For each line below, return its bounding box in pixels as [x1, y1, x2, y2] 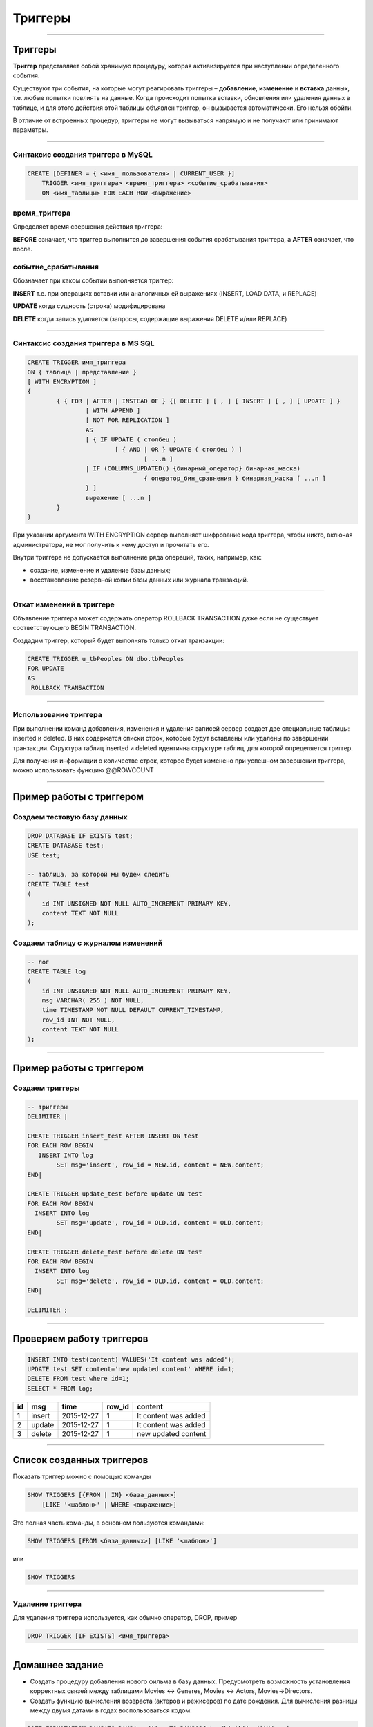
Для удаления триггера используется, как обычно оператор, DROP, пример [12, 1614, 238, 1622]
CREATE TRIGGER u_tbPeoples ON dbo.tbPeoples [27, 655, 184, 662]
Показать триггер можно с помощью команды [12, 1472, 151, 1481]
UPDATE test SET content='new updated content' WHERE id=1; [27, 1365, 236, 1373]
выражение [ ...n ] [85, 494, 152, 502]
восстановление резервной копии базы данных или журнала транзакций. [30, 575, 249, 584]
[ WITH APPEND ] [85, 407, 141, 414]
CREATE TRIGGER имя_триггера [27, 359, 126, 366]
